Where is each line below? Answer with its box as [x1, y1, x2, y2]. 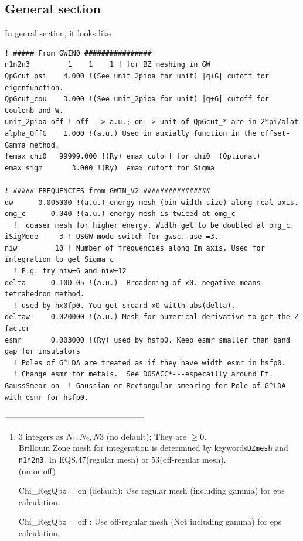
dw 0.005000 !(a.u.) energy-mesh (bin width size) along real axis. [5, 198, 299, 207]
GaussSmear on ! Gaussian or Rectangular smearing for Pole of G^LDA [5, 382, 286, 391]
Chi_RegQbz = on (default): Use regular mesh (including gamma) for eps [18, 484, 285, 497]
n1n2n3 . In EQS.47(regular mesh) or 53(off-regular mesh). [18, 453, 226, 465]
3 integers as [18, 430, 63, 442]
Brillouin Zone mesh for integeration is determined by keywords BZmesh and [18, 441, 288, 454]
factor [5, 324, 30, 333]
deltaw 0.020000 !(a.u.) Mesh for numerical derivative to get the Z [5, 313, 299, 321]
